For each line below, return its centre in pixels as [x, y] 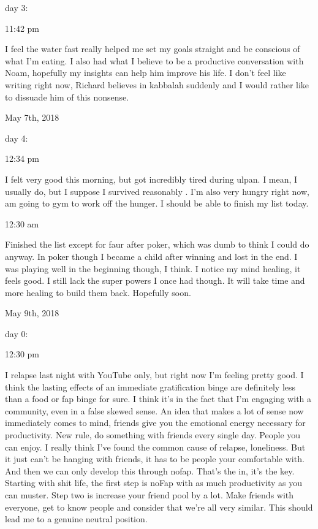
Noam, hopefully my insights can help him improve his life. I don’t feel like [146, 73]
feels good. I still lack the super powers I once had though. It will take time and [155, 280]
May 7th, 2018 [32, 117]
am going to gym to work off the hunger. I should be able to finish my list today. [157, 203]
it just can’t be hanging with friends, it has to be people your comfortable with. [155, 459]
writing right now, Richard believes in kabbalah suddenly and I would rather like [157, 84]
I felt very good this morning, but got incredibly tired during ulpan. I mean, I [151, 179]
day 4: [17, 138]
